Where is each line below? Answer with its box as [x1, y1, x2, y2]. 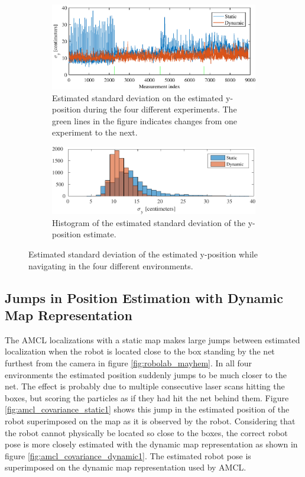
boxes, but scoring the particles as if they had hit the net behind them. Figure [5, 391, 289, 404]
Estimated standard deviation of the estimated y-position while [28, 248, 258, 260]
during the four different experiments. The [83, 103, 237, 115]
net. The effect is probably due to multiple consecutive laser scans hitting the [5, 380, 285, 392]
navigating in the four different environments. [28, 259, 193, 272]
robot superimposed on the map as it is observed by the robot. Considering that [5, 414, 296, 427]
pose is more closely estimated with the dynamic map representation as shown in [5, 438, 298, 450]
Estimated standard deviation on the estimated [52, 91, 223, 104]
